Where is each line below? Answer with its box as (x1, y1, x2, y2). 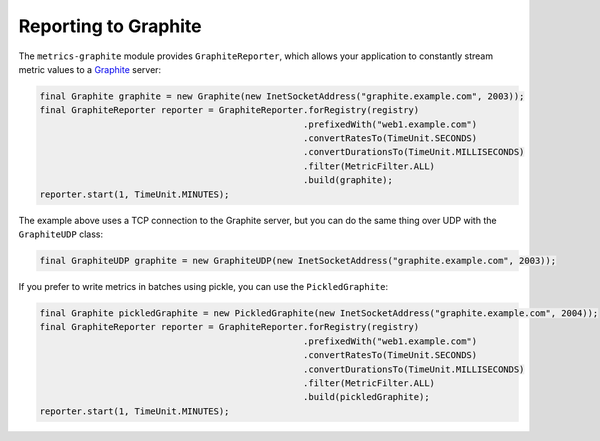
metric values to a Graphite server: (18, 63, 162, 75)
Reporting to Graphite (18, 15, 202, 37)
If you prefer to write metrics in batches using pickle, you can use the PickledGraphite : (18, 281, 389, 292)
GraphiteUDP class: (18, 228, 104, 240)
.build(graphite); (303, 175, 394, 186)
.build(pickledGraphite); (303, 391, 430, 403)
